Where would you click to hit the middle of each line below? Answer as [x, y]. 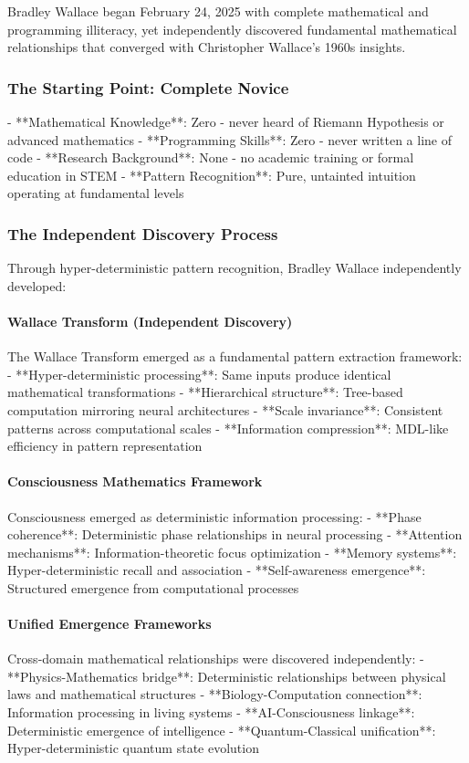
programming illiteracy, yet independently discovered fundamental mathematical [232, 29]
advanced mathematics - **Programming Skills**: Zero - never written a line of [230, 139]
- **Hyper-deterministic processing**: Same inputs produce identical [199, 374]
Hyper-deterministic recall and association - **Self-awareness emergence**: [217, 570]
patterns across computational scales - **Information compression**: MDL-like [228, 428]
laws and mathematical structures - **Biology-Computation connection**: [215, 694]
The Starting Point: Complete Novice [148, 87]
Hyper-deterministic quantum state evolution [133, 748]
